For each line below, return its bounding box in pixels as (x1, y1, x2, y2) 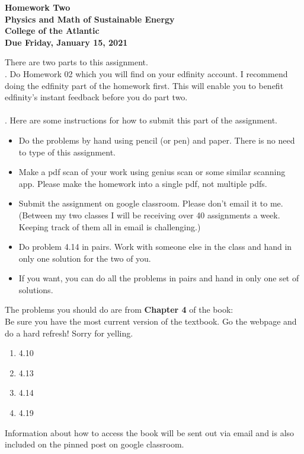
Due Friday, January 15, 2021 (5, 36, 128, 48)
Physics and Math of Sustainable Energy (5, 12, 175, 25)
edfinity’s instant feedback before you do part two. (5, 91, 188, 103)
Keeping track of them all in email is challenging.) (18, 220, 201, 233)
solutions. (18, 283, 53, 296)
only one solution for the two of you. (18, 252, 151, 264)
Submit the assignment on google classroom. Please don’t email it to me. (18, 197, 283, 209)
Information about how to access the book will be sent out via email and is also (5, 426, 295, 439)
